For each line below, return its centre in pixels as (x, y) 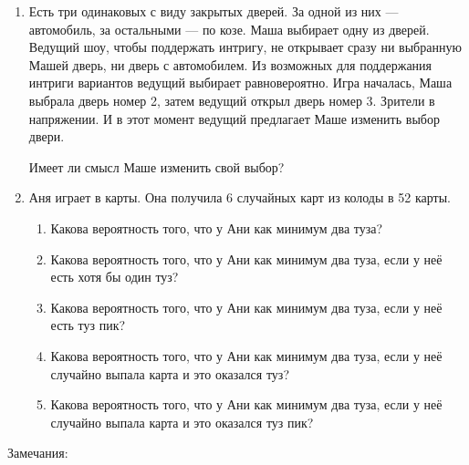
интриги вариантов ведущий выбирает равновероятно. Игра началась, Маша (240, 83)
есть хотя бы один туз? (115, 277)
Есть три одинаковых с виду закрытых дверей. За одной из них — (214, 11)
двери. (47, 136)
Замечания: (38, 453)
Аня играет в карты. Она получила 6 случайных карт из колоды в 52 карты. (240, 197)
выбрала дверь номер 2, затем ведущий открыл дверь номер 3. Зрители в (232, 100)
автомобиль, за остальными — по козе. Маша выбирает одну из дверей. (229, 29)
